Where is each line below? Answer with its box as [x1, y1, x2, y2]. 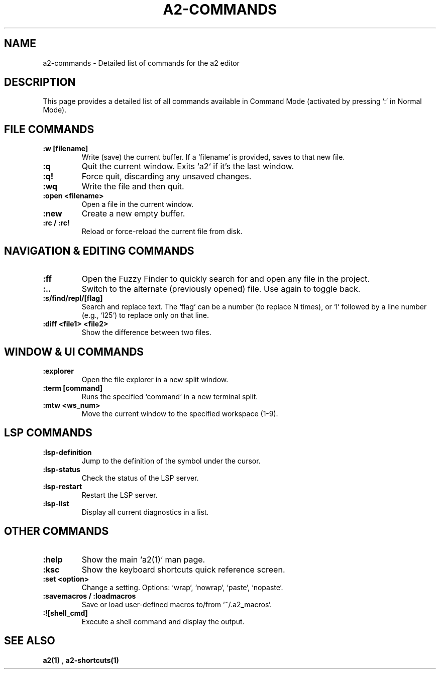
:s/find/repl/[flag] [43, 294, 103, 303]
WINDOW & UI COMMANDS [4, 345, 144, 358]
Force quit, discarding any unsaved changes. [81, 171, 252, 182]
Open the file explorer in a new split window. [81, 375, 229, 384]
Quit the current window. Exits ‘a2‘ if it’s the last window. [81, 161, 294, 172]
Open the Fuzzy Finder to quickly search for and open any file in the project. [81, 274, 370, 284]
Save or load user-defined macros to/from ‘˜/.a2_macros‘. [81, 600, 272, 609]
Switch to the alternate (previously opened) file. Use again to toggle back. [81, 284, 361, 294]
